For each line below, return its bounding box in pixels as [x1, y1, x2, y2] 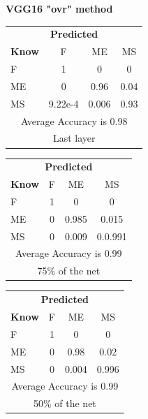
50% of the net [33, 396, 96, 411]
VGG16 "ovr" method [6, 1, 113, 15]
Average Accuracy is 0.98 [20, 113, 128, 128]
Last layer [52, 131, 96, 145]
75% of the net [37, 263, 101, 278]
